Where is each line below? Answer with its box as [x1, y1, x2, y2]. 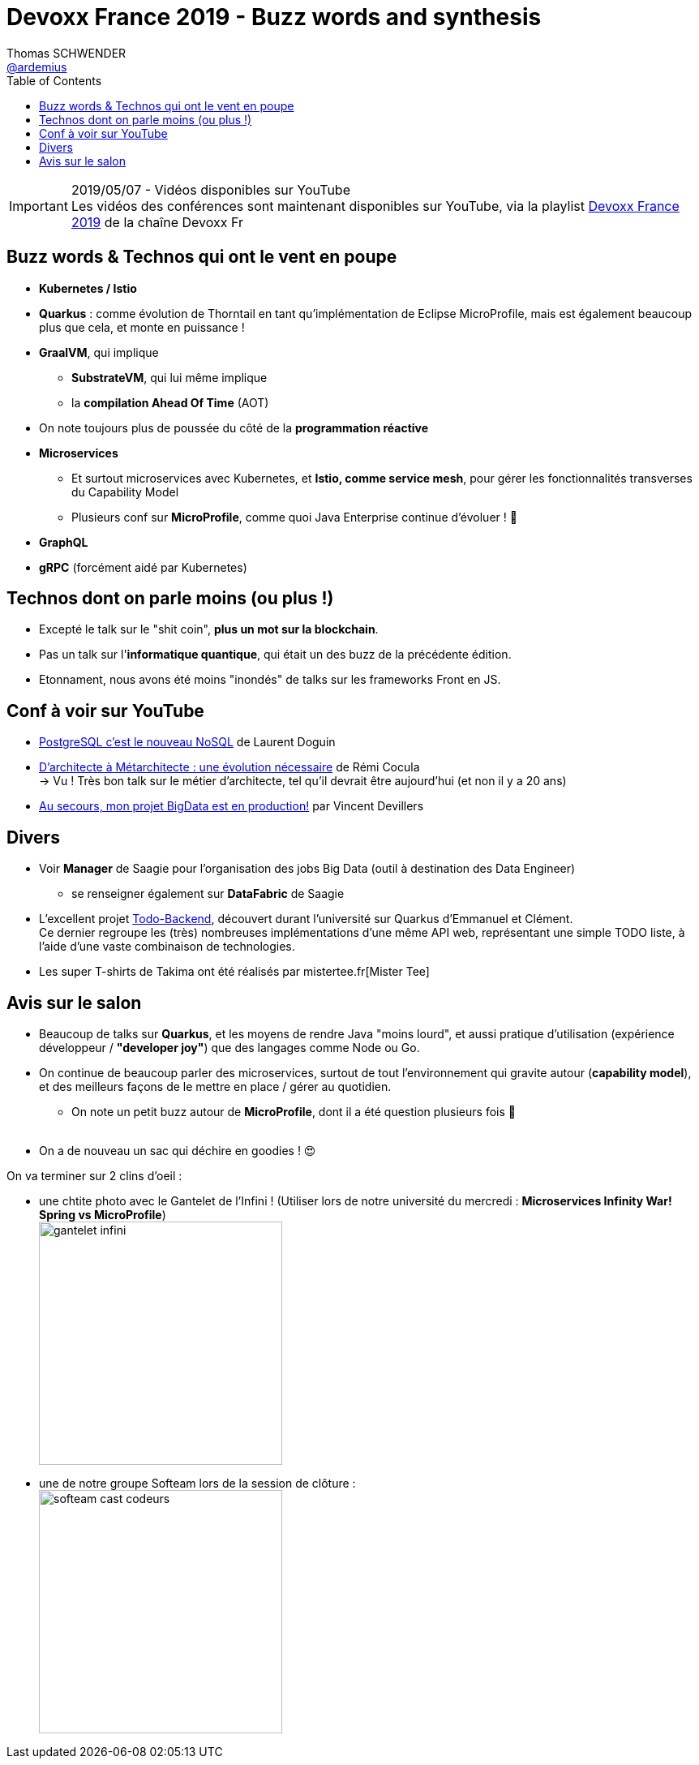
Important [9, 197, 68, 214]
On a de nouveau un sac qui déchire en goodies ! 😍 [39, 1143, 316, 1157]
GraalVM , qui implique [39, 345, 159, 359]
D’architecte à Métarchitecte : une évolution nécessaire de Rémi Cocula [39, 760, 420, 775]
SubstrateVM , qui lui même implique [71, 370, 268, 384]
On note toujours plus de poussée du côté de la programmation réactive [39, 420, 429, 435]
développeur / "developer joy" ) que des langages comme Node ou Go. [39, 1040, 420, 1054]
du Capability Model [71, 484, 179, 499]
